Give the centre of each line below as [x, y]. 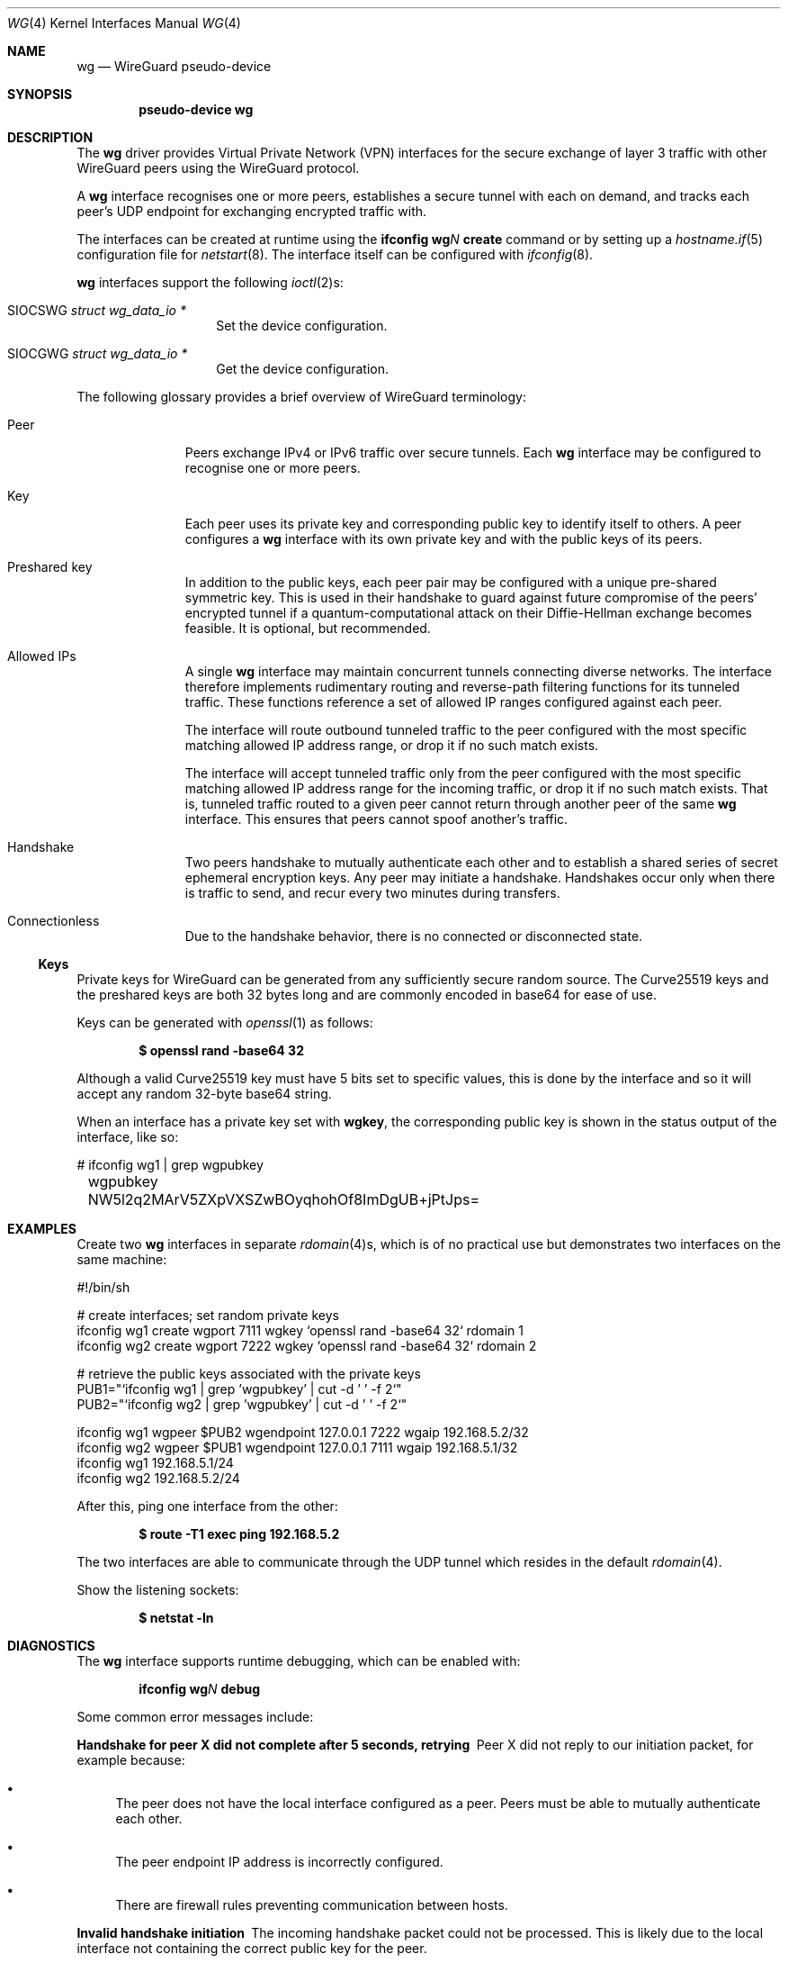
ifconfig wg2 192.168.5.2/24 [158, 1478]
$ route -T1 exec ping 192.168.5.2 [239, 1534]
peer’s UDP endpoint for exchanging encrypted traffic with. [252, 211]
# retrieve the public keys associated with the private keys [249, 1374]
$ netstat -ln [176, 1618]
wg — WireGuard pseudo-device [174, 66]
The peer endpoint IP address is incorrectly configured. [279, 1862]
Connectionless [54, 921]
